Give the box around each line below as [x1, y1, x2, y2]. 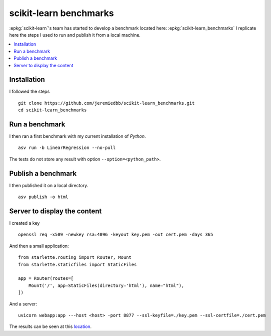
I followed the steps [9, 88, 50, 95]
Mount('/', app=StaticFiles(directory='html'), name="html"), [28, 282, 184, 288]
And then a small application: [9, 243, 69, 249]
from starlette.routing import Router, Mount [18, 255, 132, 260]
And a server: [9, 301, 37, 307]
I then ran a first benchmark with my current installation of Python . [9, 133, 146, 139]
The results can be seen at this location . [9, 323, 92, 329]
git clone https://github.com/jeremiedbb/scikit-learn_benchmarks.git [18, 100, 195, 106]
